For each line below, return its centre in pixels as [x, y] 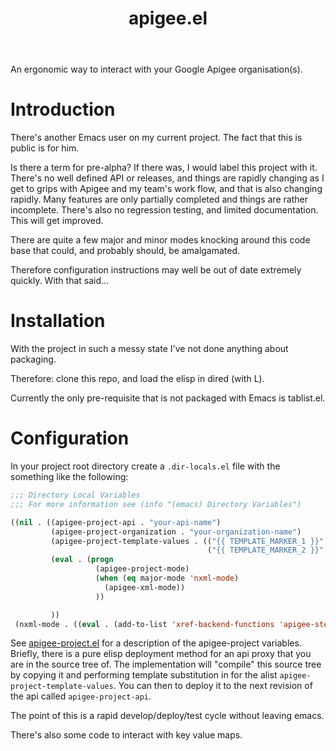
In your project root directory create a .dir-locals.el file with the [145, 466]
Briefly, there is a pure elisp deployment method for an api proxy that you [161, 654]
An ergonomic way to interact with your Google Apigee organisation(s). [156, 69]
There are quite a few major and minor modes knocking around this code [160, 240]
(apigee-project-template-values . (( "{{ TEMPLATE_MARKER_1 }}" [187, 541]
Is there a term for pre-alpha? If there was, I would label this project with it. [164, 168]
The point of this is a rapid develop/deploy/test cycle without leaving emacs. [167, 716]
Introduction [63, 109]
